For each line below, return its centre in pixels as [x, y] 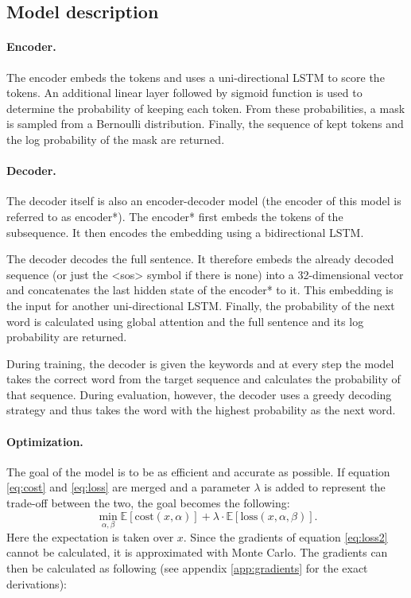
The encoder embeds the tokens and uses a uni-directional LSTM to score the [196, 77]
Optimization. [45, 441]
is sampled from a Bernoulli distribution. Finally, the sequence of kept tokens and [205, 124]
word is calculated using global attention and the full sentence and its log [185, 321]
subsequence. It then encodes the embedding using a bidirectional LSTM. [185, 232]
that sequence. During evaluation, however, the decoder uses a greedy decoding [199, 394]
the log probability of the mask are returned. [116, 139]
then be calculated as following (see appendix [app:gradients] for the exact [187, 568]
